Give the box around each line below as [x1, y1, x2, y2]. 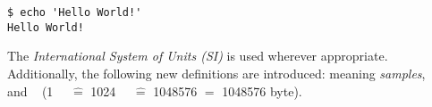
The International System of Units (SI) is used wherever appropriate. [7, 46, 388, 65]
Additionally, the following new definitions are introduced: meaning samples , [7, 63, 426, 82]
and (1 [7, 81, 54, 100]
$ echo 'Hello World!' [7, 6, 142, 19]
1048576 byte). [222, 81, 302, 100]
